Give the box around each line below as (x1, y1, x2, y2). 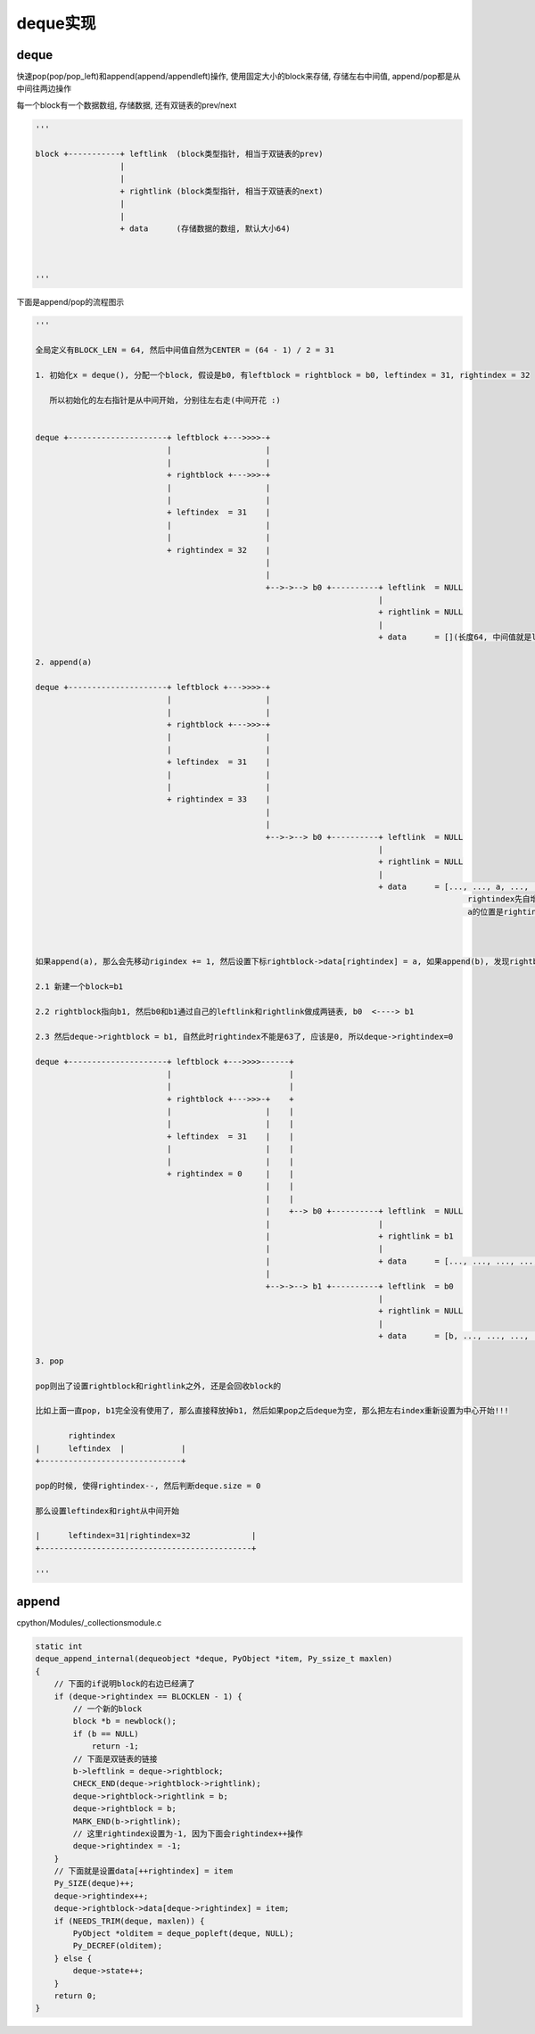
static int (35, 1642, 83, 1651)
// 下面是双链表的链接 (72, 1753, 158, 1764)
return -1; (91, 1742, 140, 1751)
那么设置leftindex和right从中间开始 (35, 1505, 180, 1516)
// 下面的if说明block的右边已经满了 (53, 1679, 195, 1689)
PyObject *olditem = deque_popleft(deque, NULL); (72, 1929, 294, 1939)
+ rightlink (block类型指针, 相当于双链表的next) (119, 185, 325, 196)
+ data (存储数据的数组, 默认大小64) (119, 223, 292, 234)
